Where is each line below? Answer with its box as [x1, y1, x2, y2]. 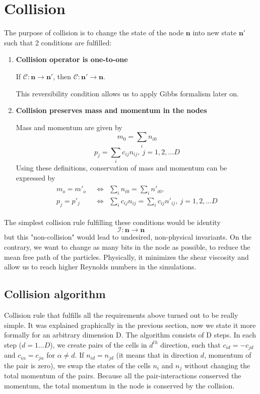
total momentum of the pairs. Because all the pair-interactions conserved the [4, 370, 241, 381]
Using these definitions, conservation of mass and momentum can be [16, 162, 227, 173]
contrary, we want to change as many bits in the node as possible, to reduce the [4, 242, 250, 252]
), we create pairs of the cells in [50, 339, 147, 350]
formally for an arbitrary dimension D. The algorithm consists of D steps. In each [4, 329, 256, 340]
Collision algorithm [4, 286, 106, 302]
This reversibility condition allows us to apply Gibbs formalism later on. [16, 88, 239, 98]
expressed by [16, 172, 55, 183]
